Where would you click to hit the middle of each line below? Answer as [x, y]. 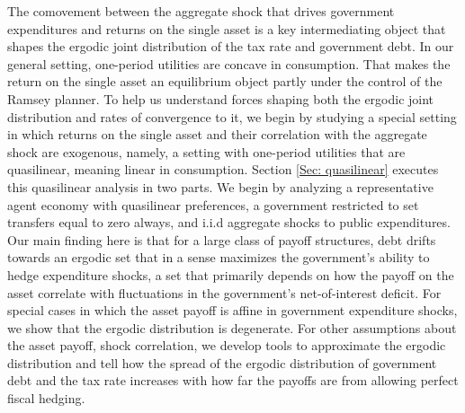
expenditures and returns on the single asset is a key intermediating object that [227, 28]
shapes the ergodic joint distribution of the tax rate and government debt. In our [231, 46]
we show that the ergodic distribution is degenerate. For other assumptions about [232, 327]
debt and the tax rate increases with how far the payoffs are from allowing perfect [233, 380]
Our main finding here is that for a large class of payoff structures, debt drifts [222, 239]
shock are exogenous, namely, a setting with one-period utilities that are [206, 151]
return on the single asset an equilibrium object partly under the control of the [225, 81]
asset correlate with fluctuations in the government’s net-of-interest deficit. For [224, 292]
